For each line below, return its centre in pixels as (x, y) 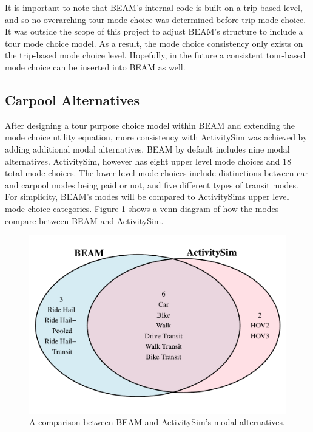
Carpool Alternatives (72, 99)
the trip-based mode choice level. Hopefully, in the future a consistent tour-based (155, 55)
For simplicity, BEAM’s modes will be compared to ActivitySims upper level (147, 197)
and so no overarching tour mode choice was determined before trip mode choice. (156, 19)
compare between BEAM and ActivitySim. (84, 220)
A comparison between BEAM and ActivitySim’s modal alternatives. (157, 422)
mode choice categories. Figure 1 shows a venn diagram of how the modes (142, 208)
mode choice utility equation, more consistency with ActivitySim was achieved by (156, 137)
